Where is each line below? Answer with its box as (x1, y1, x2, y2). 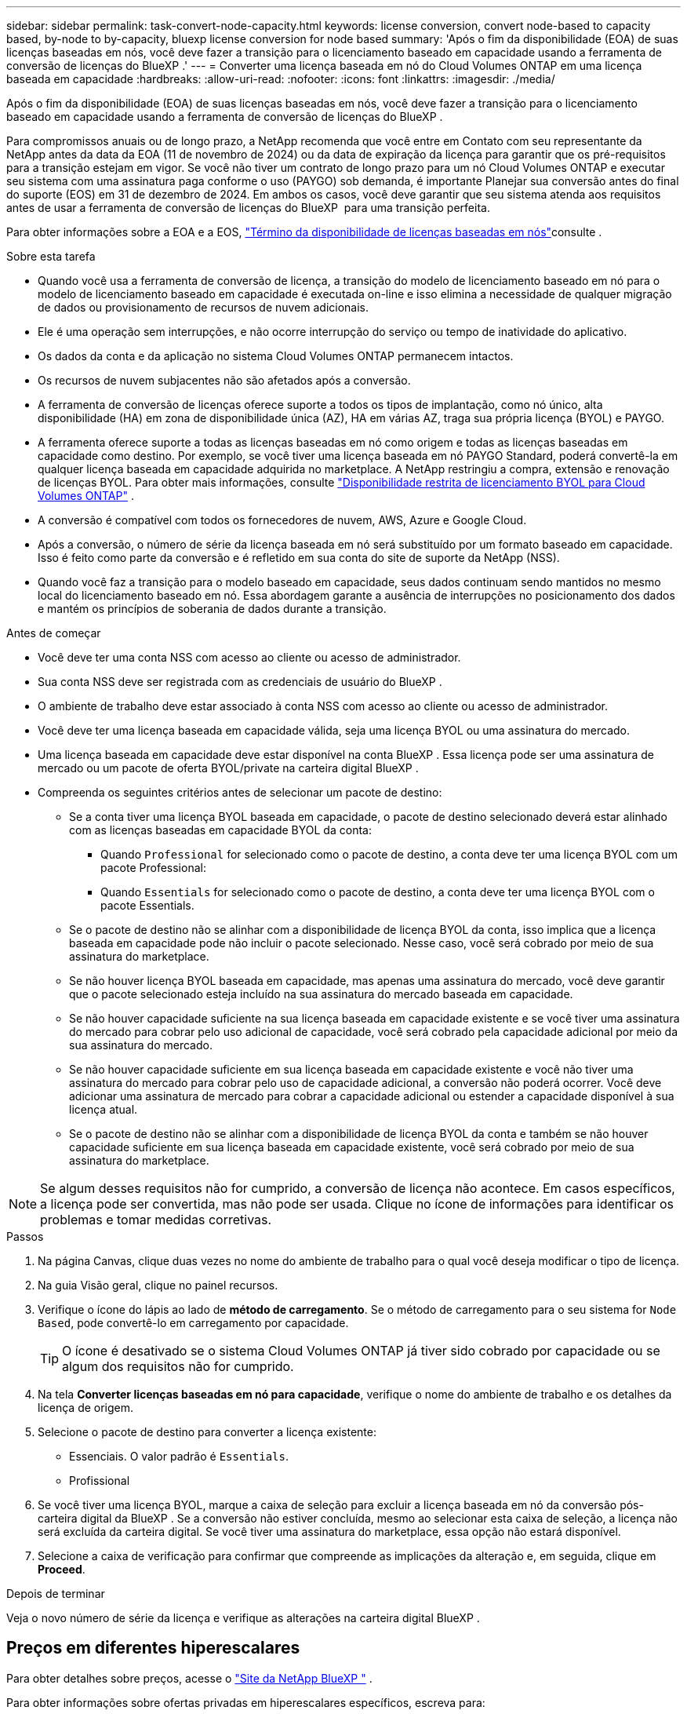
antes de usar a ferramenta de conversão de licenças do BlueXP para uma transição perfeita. (6, 201, 490, 214)
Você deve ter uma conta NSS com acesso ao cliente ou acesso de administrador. (38, 651, 461, 664)
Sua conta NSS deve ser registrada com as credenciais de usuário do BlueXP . (38, 675, 442, 688)
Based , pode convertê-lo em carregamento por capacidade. (38, 1316, 349, 1329)
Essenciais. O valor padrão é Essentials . (69, 1450, 289, 1463)
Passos (6, 1230, 44, 1243)
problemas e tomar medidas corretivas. (40, 1212, 272, 1227)
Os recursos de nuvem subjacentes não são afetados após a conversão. (38, 374, 411, 387)
